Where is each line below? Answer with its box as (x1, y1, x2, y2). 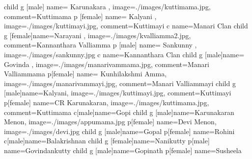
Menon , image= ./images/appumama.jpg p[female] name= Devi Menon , (4, 116, 217, 127)
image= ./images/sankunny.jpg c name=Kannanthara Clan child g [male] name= (4, 49, 245, 59)
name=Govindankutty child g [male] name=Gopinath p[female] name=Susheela (4, 145, 242, 155)
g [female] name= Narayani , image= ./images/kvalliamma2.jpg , (4, 30, 191, 40)
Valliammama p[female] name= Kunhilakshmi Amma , (4, 68, 167, 79)
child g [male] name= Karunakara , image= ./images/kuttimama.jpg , (4, 1, 211, 11)
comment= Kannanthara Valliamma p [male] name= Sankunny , (4, 40, 197, 50)
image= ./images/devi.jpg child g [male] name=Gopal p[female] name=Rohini (4, 126, 235, 136)
